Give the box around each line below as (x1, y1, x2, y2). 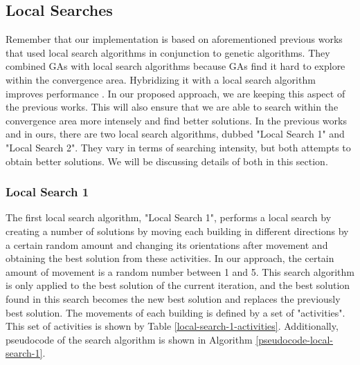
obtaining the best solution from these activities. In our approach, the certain (6, 251, 334, 265)
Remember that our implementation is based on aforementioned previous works (6, 32, 343, 46)
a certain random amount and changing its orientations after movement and (6, 237, 328, 252)
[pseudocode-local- (255, 332, 334, 346)
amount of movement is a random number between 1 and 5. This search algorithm (6, 264, 354, 279)
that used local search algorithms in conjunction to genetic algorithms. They (6, 45, 330, 59)
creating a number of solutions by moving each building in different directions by (6, 223, 349, 238)
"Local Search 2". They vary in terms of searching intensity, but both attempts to (6, 140, 351, 154)
